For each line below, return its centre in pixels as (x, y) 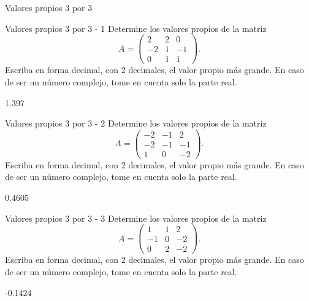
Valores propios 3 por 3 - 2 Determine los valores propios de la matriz (136, 123)
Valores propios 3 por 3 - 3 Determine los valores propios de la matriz (136, 218)
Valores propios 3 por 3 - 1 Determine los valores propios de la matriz (136, 28)
